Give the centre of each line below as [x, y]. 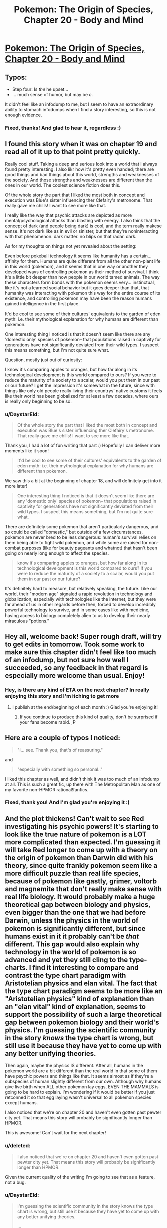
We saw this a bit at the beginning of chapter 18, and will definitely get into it [83, 481]
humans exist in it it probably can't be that [72, 936]
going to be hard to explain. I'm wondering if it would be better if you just [80, 1092]
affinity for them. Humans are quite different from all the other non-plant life [83, 261]
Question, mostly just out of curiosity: [44, 360]
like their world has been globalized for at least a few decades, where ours [82, 396]
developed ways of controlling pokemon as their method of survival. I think [82, 272]
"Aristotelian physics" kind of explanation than [80, 998]
